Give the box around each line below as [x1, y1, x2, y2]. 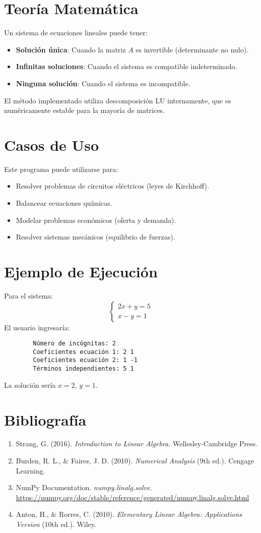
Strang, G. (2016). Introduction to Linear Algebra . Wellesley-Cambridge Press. [16, 438, 258, 449]
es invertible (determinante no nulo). [136, 44, 249, 54]
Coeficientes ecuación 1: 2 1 [33, 348, 134, 356]
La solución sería [4, 379, 56, 390]
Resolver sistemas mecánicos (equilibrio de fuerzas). [16, 231, 175, 242]
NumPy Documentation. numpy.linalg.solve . [16, 482, 152, 493]
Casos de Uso [4, 134, 99, 155]
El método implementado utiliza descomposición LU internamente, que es [4, 95, 231, 105]
